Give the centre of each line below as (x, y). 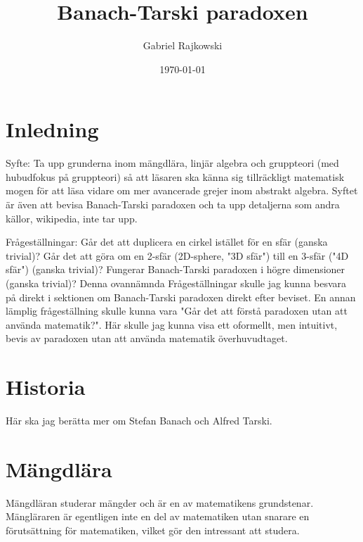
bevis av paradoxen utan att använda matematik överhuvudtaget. (147, 338)
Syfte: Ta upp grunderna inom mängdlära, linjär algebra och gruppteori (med (172, 163)
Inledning (52, 129)
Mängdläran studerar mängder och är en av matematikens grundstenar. (160, 502)
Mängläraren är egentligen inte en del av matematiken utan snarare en (158, 516)
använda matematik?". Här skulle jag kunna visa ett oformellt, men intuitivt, (172, 324)
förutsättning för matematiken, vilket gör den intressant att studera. (153, 530)
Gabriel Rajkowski (183, 45)
